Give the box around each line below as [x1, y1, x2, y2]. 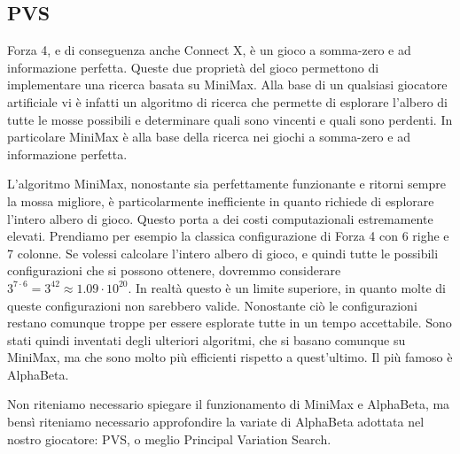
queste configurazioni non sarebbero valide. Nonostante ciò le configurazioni [7, 296, 417, 314]
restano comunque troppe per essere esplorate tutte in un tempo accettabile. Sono [7, 313, 452, 332]
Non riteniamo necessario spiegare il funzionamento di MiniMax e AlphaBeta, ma [7, 395, 450, 413]
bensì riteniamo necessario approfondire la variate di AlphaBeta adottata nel [7, 412, 425, 431]
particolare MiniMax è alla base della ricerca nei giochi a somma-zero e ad [7, 127, 410, 146]
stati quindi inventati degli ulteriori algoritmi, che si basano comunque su [7, 330, 406, 349]
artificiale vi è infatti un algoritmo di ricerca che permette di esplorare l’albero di [7, 92, 448, 111]
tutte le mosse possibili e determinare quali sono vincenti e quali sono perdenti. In [7, 110, 453, 128]
